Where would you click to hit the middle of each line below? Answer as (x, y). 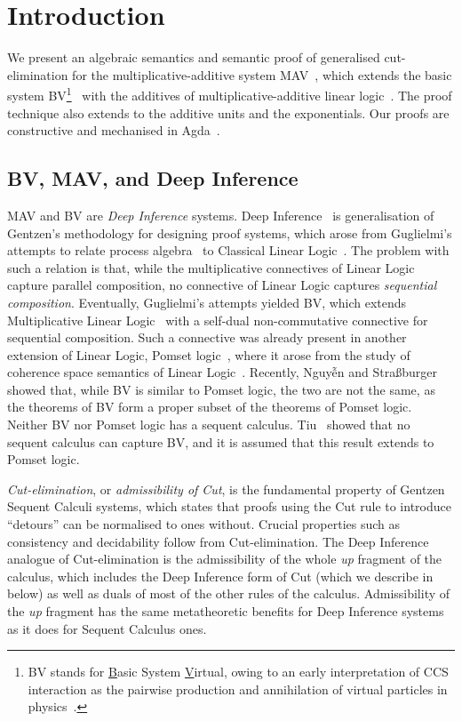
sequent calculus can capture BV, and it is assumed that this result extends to (221, 441)
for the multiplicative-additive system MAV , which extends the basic (262, 74)
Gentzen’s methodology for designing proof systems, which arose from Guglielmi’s (230, 232)
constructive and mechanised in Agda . (114, 130)
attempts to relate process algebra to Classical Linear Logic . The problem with (228, 250)
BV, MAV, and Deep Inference (153, 178)
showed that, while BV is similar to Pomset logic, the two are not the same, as (221, 389)
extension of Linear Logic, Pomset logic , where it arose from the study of (209, 354)
